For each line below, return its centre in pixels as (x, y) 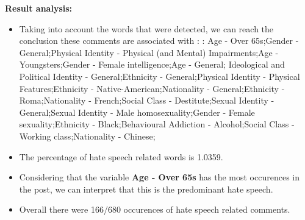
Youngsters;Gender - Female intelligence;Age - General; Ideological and (152, 64)
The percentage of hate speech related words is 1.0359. (121, 156)
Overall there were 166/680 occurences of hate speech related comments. (155, 209)
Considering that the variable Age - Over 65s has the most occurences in (159, 177)
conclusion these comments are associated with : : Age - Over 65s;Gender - (159, 41)
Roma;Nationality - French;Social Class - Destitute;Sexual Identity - (147, 100)
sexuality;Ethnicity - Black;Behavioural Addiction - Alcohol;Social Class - (157, 124)
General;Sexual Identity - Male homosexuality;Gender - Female (137, 112)
